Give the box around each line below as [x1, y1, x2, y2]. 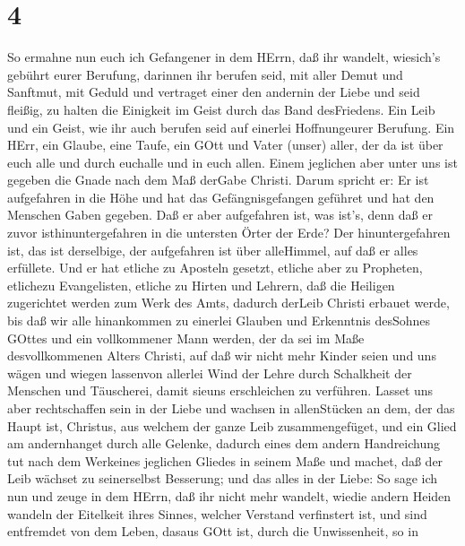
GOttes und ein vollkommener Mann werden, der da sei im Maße [7, 328, 365, 347]
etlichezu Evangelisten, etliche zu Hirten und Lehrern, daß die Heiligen [7, 275, 395, 294]
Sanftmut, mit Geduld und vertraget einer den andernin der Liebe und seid [7, 82, 420, 101]
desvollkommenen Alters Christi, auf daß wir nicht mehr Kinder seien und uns [7, 346, 436, 365]
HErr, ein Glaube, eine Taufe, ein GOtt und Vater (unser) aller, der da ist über [7, 135, 443, 154]
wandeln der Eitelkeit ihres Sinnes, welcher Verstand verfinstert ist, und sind [7, 504, 427, 523]
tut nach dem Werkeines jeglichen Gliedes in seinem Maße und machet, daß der [7, 451, 443, 470]
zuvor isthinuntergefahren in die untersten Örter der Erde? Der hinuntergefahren [7, 223, 451, 242]
